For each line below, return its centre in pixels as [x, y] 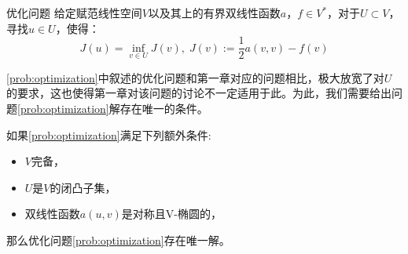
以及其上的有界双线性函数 [214, 13]
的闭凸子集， [83, 187]
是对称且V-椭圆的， [171, 214]
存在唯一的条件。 [164, 109]
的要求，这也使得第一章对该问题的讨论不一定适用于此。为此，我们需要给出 [199, 93]
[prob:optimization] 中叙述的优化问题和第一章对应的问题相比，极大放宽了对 [195, 77]
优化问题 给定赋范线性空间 [74, 13]
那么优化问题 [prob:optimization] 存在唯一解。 [118, 240]
